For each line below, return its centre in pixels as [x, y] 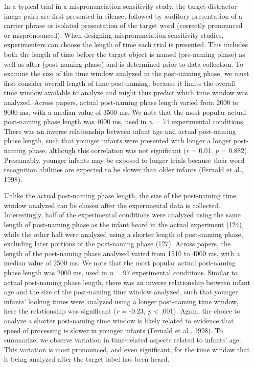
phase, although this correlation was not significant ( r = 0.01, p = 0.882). [139, 150]
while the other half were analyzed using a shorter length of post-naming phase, [124, 234]
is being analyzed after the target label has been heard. [87, 359]
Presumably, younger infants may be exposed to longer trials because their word [124, 160]
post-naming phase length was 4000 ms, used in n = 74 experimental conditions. [125, 121]
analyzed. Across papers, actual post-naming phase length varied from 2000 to [121, 102]
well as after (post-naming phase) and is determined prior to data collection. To [124, 64]
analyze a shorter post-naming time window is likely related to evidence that [119, 320]
